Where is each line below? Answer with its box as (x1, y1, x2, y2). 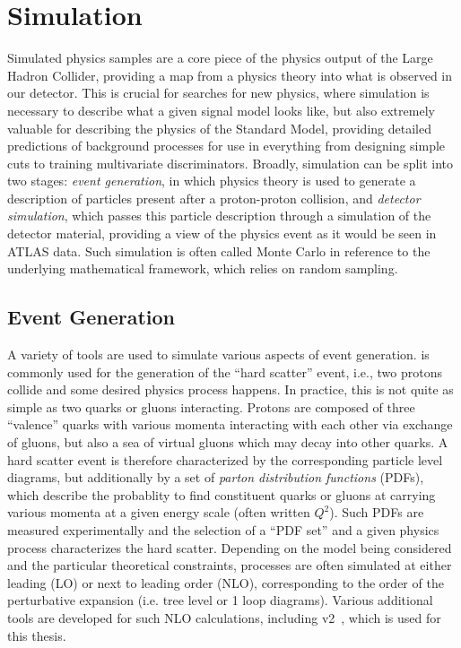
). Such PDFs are (329, 503, 424, 522)
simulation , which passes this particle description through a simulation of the (7, 206, 431, 225)
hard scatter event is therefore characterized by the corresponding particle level (7, 450, 443, 469)
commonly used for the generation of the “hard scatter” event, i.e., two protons (7, 362, 442, 381)
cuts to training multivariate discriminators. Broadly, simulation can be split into (7, 153, 454, 172)
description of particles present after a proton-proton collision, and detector (7, 188, 421, 207)
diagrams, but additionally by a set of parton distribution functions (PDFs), (7, 468, 424, 487)
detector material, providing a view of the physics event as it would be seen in (7, 224, 437, 243)
